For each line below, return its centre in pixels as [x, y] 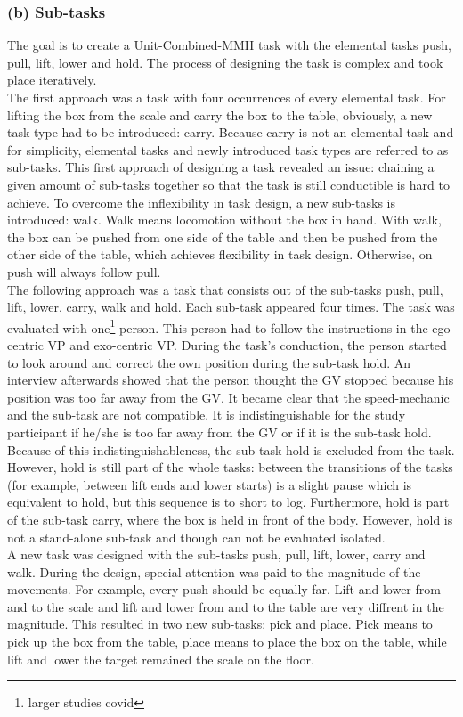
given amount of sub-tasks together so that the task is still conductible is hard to [228, 184]
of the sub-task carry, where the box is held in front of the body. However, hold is [230, 519]
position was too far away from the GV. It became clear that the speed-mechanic [228, 397]
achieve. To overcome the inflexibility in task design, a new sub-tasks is [202, 202]
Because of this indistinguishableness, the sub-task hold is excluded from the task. [231, 449]
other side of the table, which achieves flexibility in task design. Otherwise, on [220, 254]
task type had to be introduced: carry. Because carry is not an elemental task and [231, 132]
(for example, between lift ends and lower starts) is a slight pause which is [210, 484]
